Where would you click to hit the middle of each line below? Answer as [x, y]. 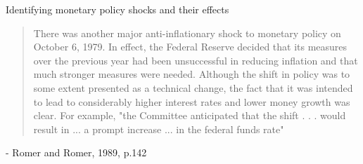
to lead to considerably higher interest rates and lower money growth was [192, 101]
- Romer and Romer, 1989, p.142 [76, 152]
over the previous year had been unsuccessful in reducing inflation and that [196, 60]
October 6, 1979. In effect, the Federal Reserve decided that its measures [190, 47]
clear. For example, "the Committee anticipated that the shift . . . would [190, 115]
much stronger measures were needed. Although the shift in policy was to [192, 74]
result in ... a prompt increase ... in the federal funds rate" [159, 129]
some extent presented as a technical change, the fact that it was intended [193, 87]
